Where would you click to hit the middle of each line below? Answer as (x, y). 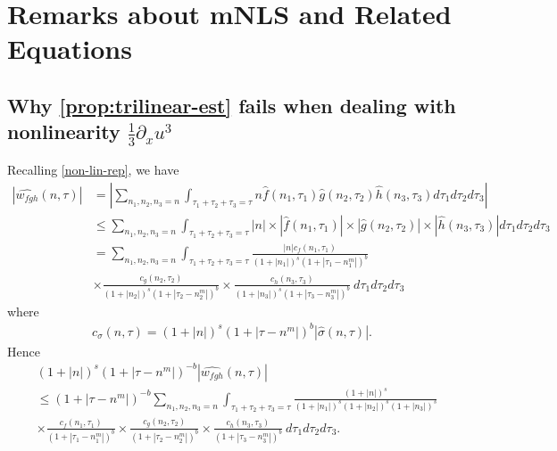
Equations (70, 49)
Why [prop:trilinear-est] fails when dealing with (232, 105)
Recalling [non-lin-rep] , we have (93, 169)
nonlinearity (64, 131)
